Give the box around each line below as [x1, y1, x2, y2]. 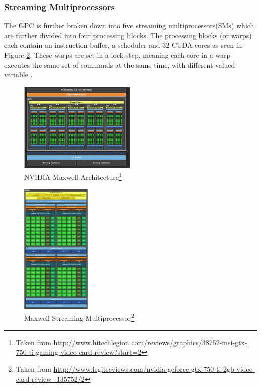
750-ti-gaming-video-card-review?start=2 [16, 347, 142, 357]
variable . [4, 69, 33, 80]
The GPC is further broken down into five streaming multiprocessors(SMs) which [4, 20, 254, 31]
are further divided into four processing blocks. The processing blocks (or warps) [4, 30, 252, 40]
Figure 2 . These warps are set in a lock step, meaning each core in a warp [4, 50, 231, 60]
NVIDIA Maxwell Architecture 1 [24, 170, 122, 182]
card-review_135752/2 [16, 373, 85, 384]
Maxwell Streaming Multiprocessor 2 [24, 311, 134, 323]
